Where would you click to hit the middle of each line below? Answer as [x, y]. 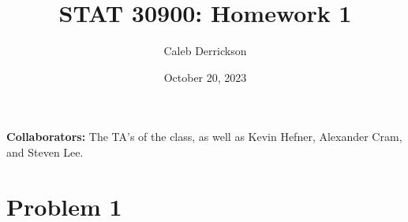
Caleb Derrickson [205, 51]
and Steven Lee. [45, 152]
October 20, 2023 [205, 77]
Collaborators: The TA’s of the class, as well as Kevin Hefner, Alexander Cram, [204, 137]
